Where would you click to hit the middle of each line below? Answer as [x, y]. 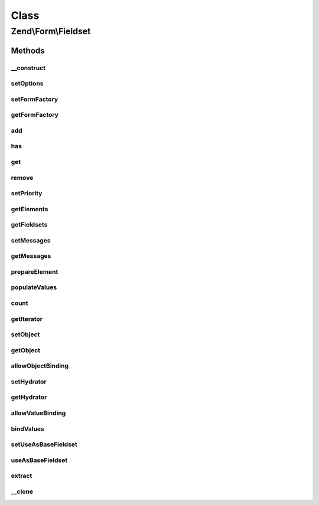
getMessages [31, 256]
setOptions [27, 84]
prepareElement [35, 271]
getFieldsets [29, 225]
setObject [25, 335]
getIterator [27, 319]
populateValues [34, 287]
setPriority [27, 194]
